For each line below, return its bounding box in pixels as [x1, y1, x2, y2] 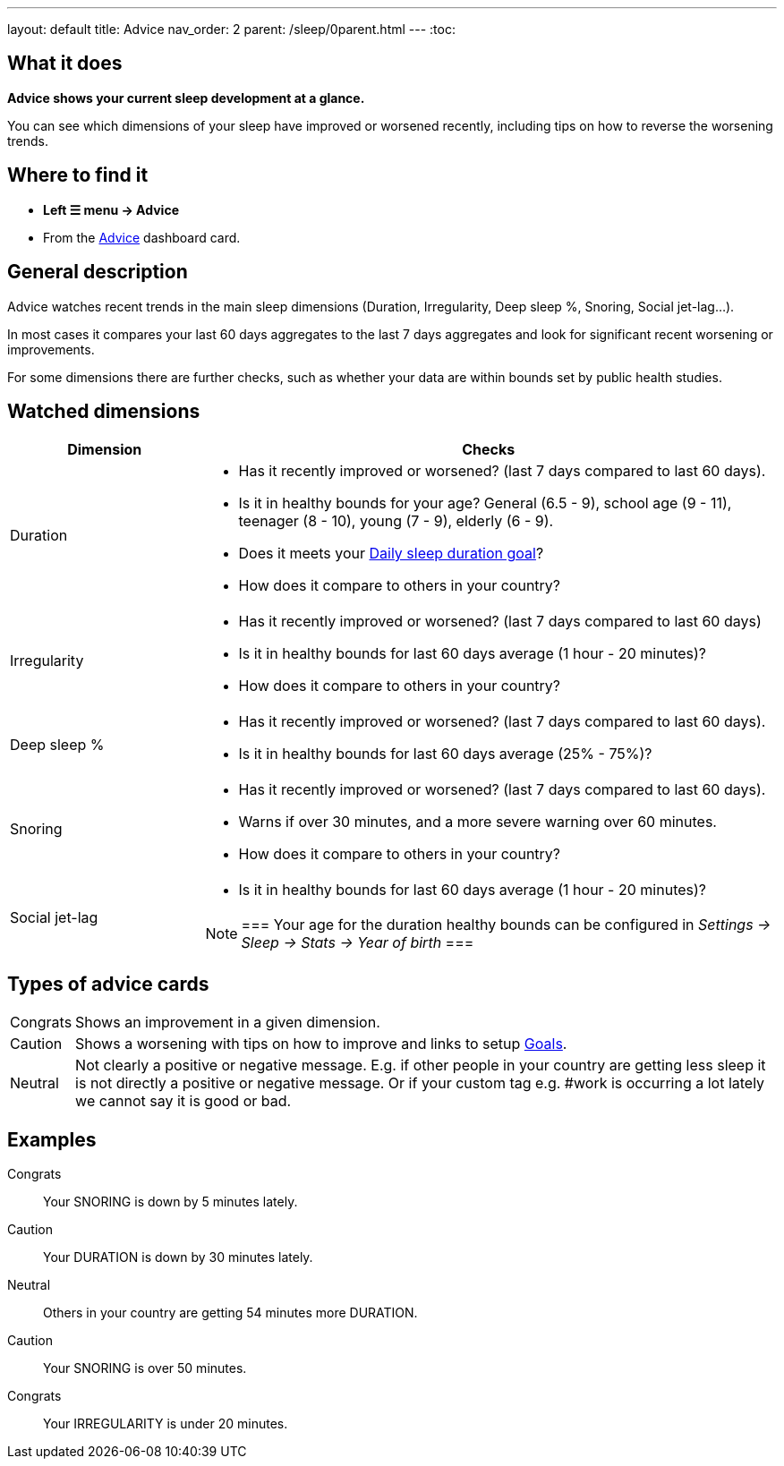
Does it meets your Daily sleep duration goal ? [238, 544, 544, 563]
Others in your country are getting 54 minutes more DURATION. [43, 1305, 418, 1321]
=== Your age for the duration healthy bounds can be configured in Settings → [241, 916, 771, 934]
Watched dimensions [7, 399, 200, 422]
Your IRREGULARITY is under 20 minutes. [43, 1416, 288, 1432]
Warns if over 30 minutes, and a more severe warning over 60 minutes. [238, 813, 717, 831]
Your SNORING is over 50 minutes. [43, 1360, 247, 1377]
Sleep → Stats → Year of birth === [241, 933, 474, 952]
